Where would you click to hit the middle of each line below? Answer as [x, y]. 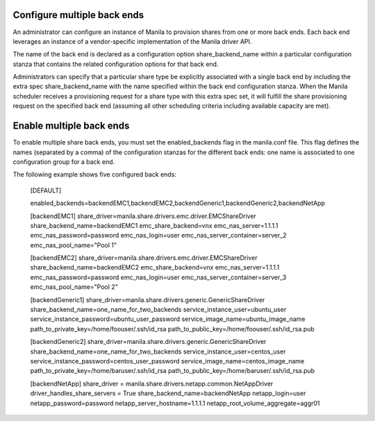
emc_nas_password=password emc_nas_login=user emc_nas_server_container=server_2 [159, 236]
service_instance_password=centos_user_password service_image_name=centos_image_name [167, 361]
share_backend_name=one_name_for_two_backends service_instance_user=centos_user [158, 352]
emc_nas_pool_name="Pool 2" [74, 287]
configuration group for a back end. [64, 162]
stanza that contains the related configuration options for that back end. [116, 64]
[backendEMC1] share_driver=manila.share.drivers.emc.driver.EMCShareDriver [143, 216]
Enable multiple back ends [71, 126]
